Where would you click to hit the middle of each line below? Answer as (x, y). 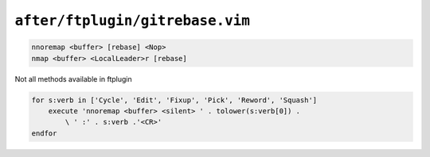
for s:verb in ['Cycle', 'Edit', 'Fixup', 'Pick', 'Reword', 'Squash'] (174, 100)
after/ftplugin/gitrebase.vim (133, 21)
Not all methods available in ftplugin (74, 78)
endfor (44, 133)
